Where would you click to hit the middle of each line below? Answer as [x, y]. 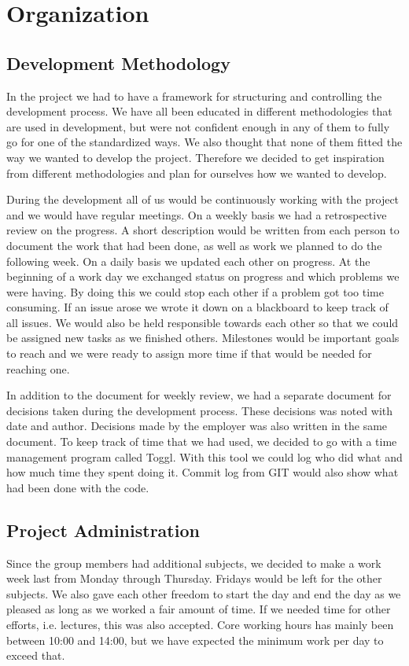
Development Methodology [118, 63]
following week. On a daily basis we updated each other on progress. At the [188, 261]
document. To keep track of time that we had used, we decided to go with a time [202, 442]
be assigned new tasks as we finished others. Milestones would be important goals [203, 338]
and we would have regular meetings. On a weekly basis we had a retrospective [197, 214]
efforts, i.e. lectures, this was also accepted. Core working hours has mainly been [200, 624]
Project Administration [103, 530]
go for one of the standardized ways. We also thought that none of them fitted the [204, 142]
